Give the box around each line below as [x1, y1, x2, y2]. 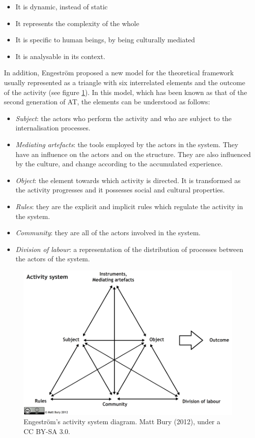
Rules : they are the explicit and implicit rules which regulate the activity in [15, 201, 243, 211]
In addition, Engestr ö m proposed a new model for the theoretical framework [4, 67, 234, 78]
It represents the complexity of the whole [15, 18, 140, 28]
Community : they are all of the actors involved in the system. [15, 227, 201, 238]
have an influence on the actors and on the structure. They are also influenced [15, 149, 251, 159]
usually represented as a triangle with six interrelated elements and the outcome [4, 77, 245, 87]
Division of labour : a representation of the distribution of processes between [15, 244, 243, 254]
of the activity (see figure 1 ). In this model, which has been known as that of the [4, 87, 247, 97]
